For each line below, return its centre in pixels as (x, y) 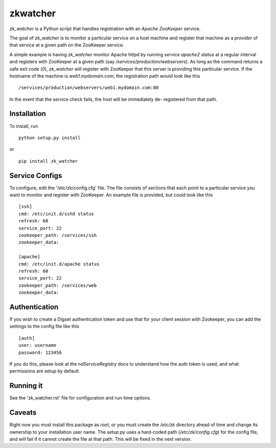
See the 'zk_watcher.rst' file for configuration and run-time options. (80, 398)
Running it (26, 386)
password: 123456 (40, 352)
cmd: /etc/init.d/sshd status (56, 214)
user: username (38, 345)
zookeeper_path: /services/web (58, 285)
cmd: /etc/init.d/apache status (59, 264)
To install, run (24, 126)
